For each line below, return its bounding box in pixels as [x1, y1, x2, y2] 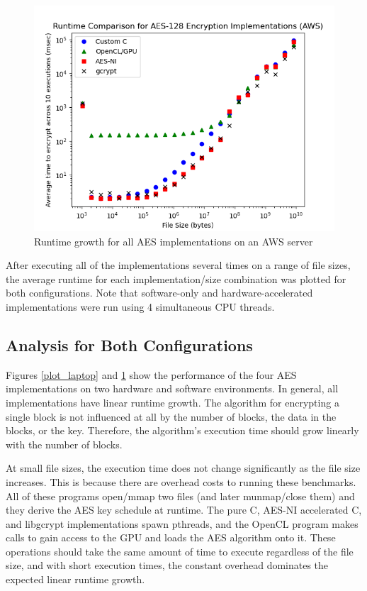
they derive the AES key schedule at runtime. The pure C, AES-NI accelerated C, [6, 502, 362, 517]
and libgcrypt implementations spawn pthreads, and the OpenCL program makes [6, 516, 358, 531]
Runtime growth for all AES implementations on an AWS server [34, 233, 313, 248]
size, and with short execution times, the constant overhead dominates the [6, 558, 329, 573]
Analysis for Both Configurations [6, 333, 253, 355]
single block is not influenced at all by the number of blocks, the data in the [6, 409, 337, 424]
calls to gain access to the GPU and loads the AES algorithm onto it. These [6, 530, 336, 545]
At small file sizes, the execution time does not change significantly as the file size [6, 460, 361, 475]
